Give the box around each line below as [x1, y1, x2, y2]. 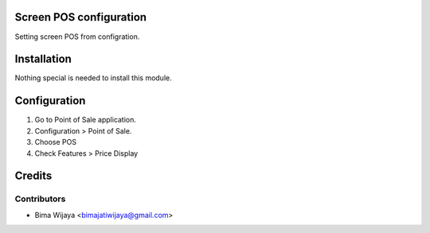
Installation [14, 52, 72, 66]
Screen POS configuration [14, 10, 147, 24]
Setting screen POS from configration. [14, 32, 140, 41]
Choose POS [34, 138, 77, 147]
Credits [14, 169, 53, 183]
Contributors [14, 193, 66, 204]
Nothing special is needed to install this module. [14, 73, 172, 83]
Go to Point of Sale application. [34, 115, 137, 125]
